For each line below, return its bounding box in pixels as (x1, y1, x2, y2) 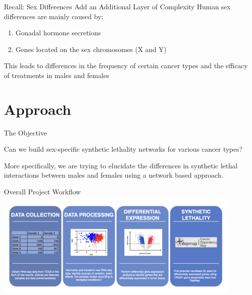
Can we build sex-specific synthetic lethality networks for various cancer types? (4, 144, 243, 154)
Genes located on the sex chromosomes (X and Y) (15, 44, 167, 54)
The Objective (4, 127, 47, 137)
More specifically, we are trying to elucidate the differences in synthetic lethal (4, 160, 238, 170)
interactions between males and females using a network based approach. (4, 170, 223, 180)
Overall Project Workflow (4, 187, 81, 197)
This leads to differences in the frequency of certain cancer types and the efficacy (4, 60, 248, 71)
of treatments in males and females (4, 70, 109, 80)
